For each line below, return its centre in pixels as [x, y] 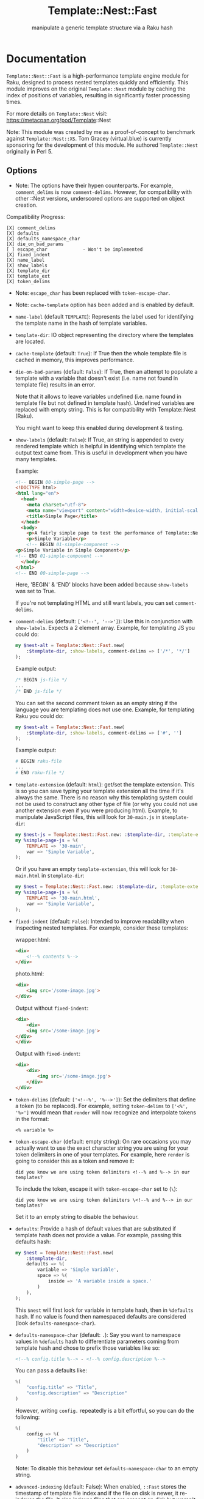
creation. [26, 205]
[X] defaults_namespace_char [43, 239]
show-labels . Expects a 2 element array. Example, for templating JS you [105, 628]
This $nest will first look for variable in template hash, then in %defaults [104, 1310]
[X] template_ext [28, 276]
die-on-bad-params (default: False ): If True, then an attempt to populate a [106, 371]
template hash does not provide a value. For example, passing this [98, 1235]
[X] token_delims [28, 281]
